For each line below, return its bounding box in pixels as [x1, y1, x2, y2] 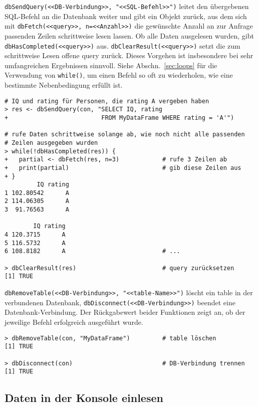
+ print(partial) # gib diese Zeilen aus [5, 164, 241, 171]
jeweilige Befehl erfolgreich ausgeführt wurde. [5, 316, 143, 327]
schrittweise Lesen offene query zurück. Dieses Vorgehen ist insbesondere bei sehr [5, 50, 253, 61]
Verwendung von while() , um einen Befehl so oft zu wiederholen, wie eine [5, 70, 233, 80]
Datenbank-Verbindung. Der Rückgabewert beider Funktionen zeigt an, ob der [5, 307, 245, 317]
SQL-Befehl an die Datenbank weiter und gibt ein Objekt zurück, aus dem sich [5, 11, 247, 21]
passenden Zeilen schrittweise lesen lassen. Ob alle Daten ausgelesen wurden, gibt [5, 30, 254, 41]
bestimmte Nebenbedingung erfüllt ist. [5, 80, 123, 90]
